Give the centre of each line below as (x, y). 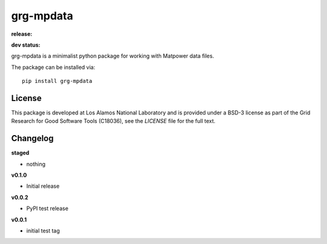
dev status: (26, 45)
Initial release (43, 186)
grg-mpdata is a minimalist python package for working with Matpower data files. (113, 56)
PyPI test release (48, 208)
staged (20, 153)
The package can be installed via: (53, 67)
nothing (36, 164)
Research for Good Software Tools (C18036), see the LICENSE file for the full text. (113, 121)
